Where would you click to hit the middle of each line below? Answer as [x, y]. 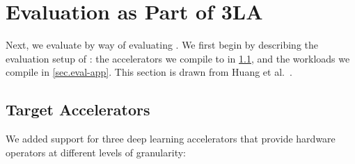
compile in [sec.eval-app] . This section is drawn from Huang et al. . [149, 72]
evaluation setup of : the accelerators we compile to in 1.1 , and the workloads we [178, 58]
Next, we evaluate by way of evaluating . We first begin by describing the [162, 45]
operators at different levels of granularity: [96, 152]
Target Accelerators [78, 109]
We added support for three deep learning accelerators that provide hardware [171, 139]
